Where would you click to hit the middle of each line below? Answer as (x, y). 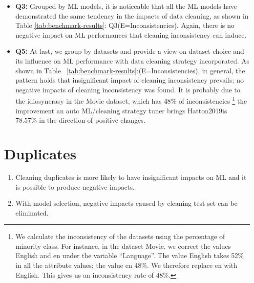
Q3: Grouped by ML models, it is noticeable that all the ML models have (126, 6)
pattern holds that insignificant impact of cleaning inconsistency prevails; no (129, 80)
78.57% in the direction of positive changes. (80, 120)
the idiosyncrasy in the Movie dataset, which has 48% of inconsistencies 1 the (131, 100)
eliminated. (32, 212)
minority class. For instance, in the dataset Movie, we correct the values (123, 246)
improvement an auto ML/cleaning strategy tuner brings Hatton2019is (121, 110)
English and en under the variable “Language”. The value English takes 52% (129, 255)
